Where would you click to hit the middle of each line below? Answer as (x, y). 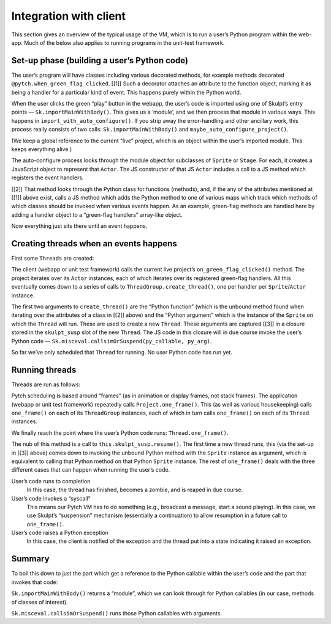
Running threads (44, 369)
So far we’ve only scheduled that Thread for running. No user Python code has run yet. (122, 352)
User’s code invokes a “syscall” (51, 498)
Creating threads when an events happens (94, 244)
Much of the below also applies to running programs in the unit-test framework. (124, 42)
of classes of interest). (40, 602)
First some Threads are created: (53, 258)
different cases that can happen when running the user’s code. (91, 470)
